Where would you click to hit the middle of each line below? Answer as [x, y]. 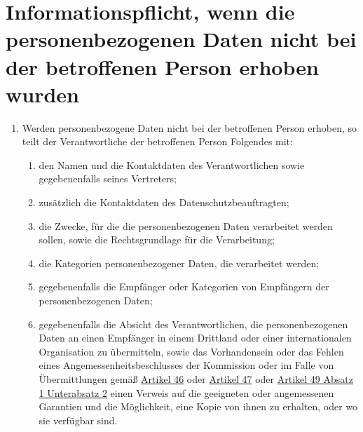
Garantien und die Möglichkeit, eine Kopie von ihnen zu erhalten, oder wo [198, 406]
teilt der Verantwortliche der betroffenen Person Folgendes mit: [157, 141]
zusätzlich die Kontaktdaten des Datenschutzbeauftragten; [164, 202]
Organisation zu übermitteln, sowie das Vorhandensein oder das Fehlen [191, 351]
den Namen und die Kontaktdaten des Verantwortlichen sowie [172, 164]
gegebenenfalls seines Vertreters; [108, 178]
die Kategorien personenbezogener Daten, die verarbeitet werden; [179, 263]
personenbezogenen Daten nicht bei [181, 39]
